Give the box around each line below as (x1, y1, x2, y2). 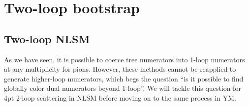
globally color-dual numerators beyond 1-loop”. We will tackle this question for (4, 83, 241, 93)
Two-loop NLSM (4, 31, 90, 46)
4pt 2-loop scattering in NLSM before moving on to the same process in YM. (4, 92, 236, 103)
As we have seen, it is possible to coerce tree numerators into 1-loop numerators (4, 54, 245, 64)
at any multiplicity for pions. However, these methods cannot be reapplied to (4, 64, 236, 74)
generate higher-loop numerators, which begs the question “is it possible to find (4, 73, 244, 83)
